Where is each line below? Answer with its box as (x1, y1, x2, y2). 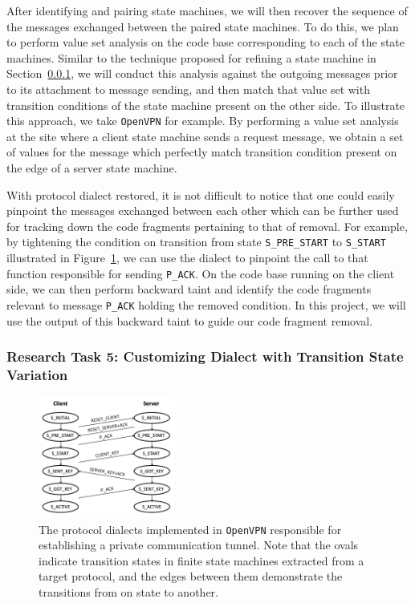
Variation (6, 364, 68, 384)
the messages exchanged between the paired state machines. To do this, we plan (6, 18, 399, 34)
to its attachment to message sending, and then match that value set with (6, 80, 370, 97)
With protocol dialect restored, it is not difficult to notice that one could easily (6, 186, 395, 203)
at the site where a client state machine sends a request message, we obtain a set (6, 127, 404, 144)
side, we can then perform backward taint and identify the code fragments (6, 281, 372, 297)
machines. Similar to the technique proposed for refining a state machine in (6, 49, 376, 66)
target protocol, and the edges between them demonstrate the (39, 568, 343, 585)
